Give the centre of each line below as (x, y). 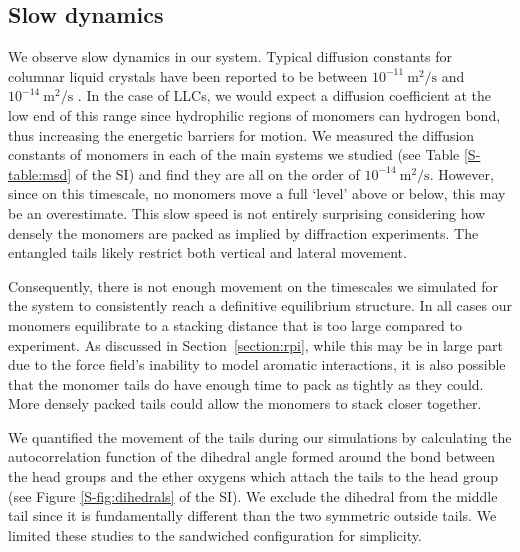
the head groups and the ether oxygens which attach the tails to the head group (253, 476)
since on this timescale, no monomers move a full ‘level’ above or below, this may (257, 193)
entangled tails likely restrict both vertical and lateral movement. (207, 252)
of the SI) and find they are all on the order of (217, 173)
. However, (461, 173)
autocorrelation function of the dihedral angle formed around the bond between (252, 456)
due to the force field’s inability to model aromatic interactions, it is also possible (257, 364)
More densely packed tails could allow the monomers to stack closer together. (245, 403)
